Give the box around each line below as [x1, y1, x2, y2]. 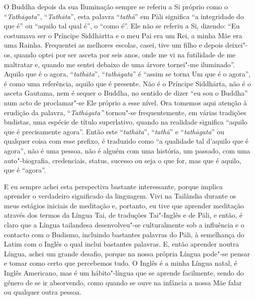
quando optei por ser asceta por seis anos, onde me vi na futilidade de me [14, 49, 236, 59]
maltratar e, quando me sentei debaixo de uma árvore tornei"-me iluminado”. [4, 59, 235, 69]
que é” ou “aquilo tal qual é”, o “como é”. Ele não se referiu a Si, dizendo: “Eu [4, 21, 240, 31]
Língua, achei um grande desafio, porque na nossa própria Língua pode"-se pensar [4, 248, 250, 258]
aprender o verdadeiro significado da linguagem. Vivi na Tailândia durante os [4, 191, 236, 201]
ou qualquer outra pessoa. [4, 287, 81, 297]
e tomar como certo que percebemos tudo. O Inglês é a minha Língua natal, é [4, 258, 237, 268]
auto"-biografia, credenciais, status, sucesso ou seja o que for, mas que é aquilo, [4, 155, 241, 165]
